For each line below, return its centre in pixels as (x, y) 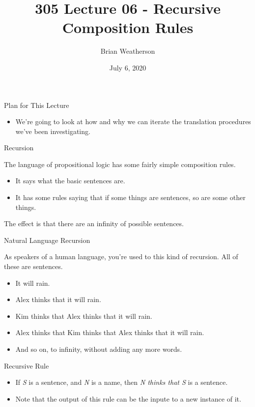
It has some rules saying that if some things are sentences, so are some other (130, 197)
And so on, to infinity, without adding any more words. (99, 349)
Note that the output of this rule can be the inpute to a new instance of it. (128, 398)
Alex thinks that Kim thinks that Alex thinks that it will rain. (110, 332)
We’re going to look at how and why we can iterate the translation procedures (133, 121)
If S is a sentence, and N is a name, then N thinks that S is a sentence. (122, 382)
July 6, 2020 (128, 67)
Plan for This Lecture (37, 105)
